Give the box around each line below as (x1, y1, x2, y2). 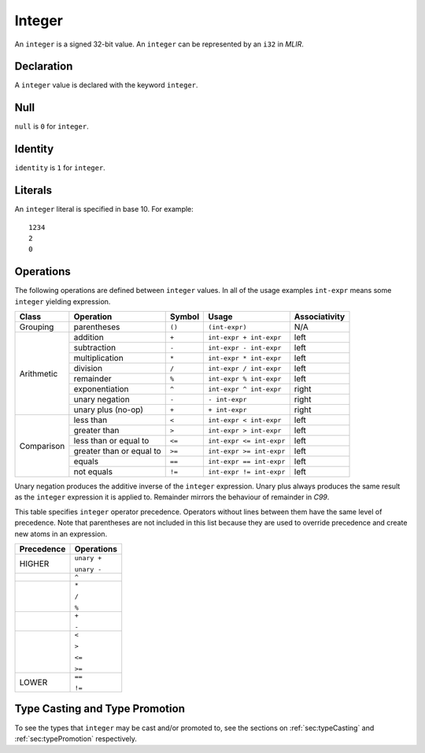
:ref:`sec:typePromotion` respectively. (14, 733, 137, 744)
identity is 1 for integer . (14, 163, 105, 172)
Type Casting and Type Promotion (14, 702, 185, 716)
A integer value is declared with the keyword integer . (14, 80, 198, 90)
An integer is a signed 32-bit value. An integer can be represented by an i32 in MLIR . (14, 39, 305, 49)
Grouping (19, 321, 54, 332)
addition (73, 332, 104, 343)
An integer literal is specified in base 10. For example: (14, 205, 194, 214)
